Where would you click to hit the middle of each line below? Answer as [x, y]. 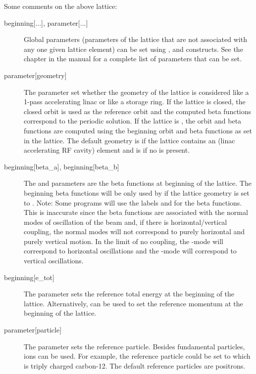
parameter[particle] [33, 330]
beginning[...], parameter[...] [46, 22]
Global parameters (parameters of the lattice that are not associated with [135, 39]
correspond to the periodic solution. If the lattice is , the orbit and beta [133, 121]
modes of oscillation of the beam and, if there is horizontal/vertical [126, 222]
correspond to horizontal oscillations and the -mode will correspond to [130, 251]
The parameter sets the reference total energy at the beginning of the [129, 294]
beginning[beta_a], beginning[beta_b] [62, 166]
